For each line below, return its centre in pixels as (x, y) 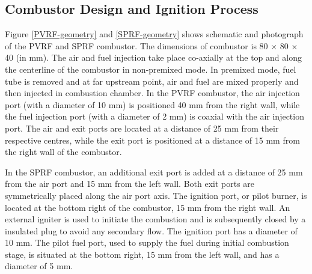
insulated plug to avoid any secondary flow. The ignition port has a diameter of (151, 230)
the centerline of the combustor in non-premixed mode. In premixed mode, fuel (151, 69)
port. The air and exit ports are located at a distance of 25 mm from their (142, 128)
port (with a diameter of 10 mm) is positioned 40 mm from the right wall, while (152, 104)
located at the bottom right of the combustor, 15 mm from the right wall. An (148, 207)
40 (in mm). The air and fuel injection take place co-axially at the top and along (153, 57)
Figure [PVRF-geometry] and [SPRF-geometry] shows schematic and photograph (154, 34)
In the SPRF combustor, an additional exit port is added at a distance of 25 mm (154, 172)
